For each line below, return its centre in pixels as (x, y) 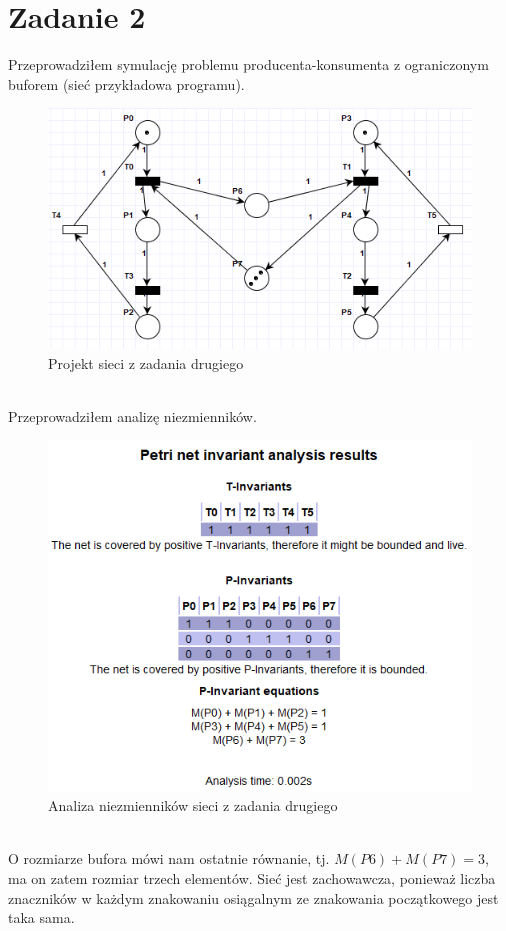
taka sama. (41, 917)
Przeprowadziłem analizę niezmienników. (132, 415)
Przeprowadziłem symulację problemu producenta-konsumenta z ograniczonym (248, 64)
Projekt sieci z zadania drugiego (146, 362)
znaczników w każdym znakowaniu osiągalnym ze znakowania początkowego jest (253, 897)
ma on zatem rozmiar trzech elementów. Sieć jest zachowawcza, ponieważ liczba (252, 877)
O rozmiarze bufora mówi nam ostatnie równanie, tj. (169, 858)
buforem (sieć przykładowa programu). (126, 83)
